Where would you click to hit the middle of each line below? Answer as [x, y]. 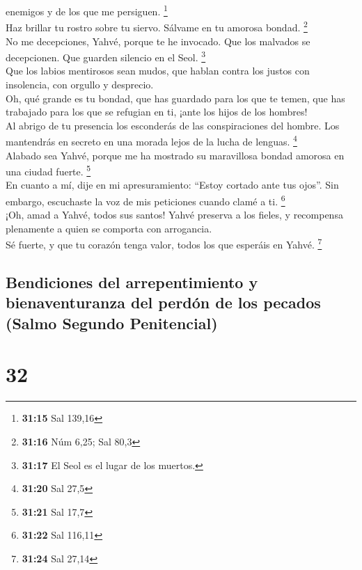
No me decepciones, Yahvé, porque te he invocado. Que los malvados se [158, 41]
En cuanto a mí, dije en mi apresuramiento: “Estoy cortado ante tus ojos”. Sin [172, 185]
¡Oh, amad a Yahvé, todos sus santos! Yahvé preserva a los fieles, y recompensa [174, 215]
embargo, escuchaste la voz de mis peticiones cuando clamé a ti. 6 [145, 200]
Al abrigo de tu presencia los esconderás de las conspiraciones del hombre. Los [173, 125]
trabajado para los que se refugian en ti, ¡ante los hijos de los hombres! [157, 112]
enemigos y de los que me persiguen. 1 [87, 10]
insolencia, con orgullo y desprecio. [80, 84]
